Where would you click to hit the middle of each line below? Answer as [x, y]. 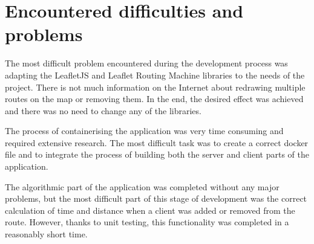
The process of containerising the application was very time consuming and [144, 131]
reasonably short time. [46, 234]
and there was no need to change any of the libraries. [103, 110]
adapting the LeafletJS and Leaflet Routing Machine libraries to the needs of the [155, 75]
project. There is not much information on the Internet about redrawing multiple [155, 87]
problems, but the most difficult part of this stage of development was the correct [156, 198]
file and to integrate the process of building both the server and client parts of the [157, 154]
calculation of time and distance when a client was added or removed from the [150, 210]
